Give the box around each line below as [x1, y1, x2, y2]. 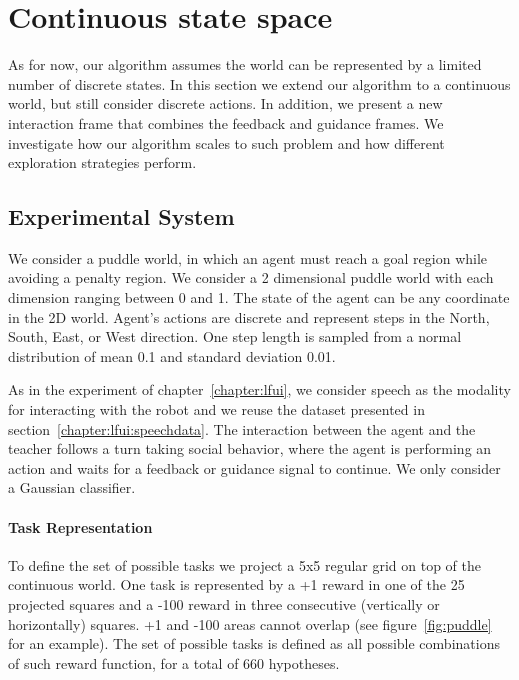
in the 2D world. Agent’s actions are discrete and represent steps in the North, [8, 306, 490, 327]
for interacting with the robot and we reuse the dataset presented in [8, 399, 425, 420]
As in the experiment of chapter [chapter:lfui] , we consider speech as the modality [8, 379, 511, 400]
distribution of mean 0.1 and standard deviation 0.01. [8, 345, 336, 366]
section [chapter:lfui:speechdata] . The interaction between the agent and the [8, 418, 476, 439]
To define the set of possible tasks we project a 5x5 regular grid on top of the [8, 554, 482, 575]
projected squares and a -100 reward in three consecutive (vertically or [8, 594, 440, 614]
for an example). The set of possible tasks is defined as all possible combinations [8, 633, 500, 654]
